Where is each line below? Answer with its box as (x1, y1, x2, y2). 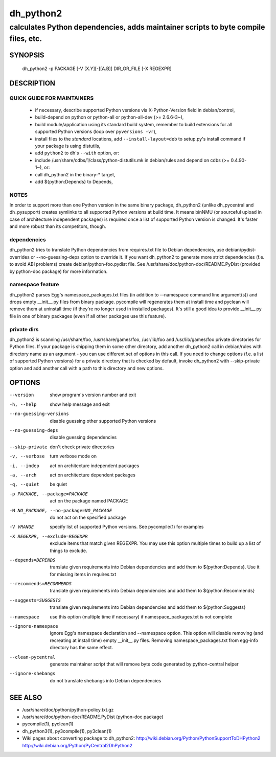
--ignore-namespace (9, 624, 58, 629)
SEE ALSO (9, 693, 42, 702)
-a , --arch (9, 472, 37, 478)
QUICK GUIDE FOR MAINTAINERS (9, 95, 94, 102)
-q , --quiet (9, 481, 39, 488)
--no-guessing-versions (9, 411, 69, 417)
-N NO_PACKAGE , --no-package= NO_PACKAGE (9, 508, 112, 513)
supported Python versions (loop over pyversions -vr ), (35, 128, 157, 135)
